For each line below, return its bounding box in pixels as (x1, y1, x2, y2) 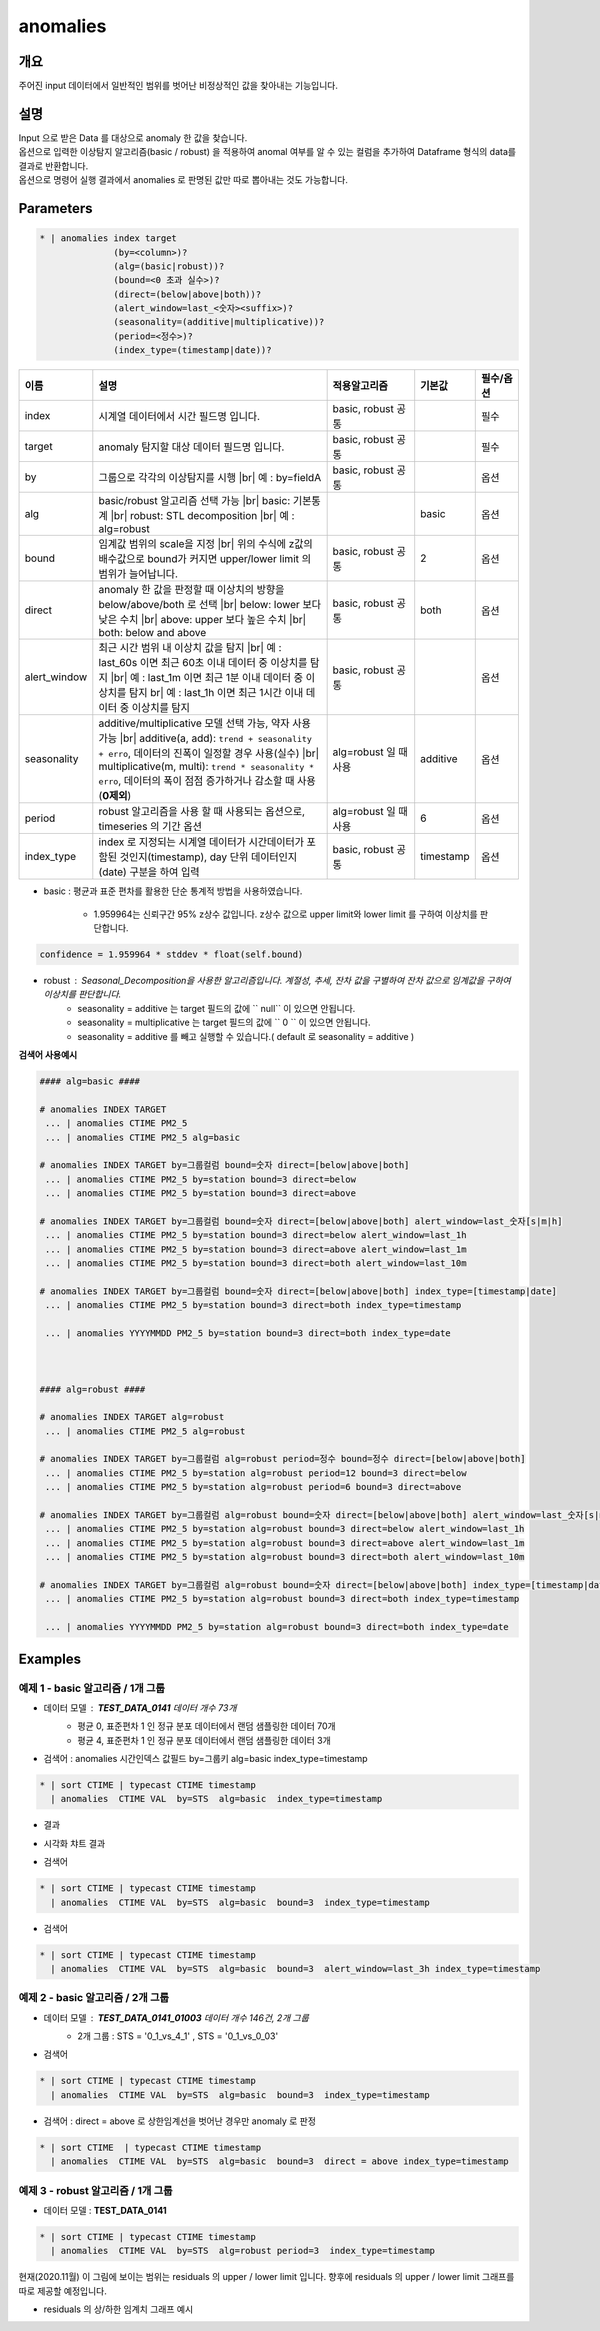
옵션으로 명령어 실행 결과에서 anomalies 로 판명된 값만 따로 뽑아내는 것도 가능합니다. (18, 174, 349, 186)
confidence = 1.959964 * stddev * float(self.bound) (39, 949, 304, 960)
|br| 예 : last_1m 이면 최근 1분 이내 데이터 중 (110, 671, 304, 685)
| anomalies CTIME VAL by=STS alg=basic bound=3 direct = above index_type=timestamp (50, 2156, 509, 2167)
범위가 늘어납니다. (98, 567, 179, 581)
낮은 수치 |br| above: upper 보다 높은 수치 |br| (98, 613, 307, 627)
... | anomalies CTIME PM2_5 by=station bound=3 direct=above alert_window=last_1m (45, 1243, 467, 1255)
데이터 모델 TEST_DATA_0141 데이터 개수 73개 (43, 1701, 237, 1714)
